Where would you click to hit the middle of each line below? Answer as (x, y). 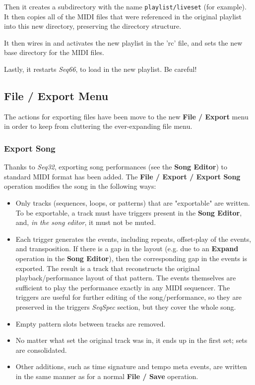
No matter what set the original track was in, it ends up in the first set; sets (131, 340)
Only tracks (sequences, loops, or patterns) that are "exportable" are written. (133, 203)
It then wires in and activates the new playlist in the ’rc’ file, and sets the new (123, 42)
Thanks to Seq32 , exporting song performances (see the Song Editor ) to (116, 167)
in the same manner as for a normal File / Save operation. (107, 376)
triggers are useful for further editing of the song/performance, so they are (129, 297)
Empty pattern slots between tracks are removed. (91, 323)
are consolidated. (41, 350)
